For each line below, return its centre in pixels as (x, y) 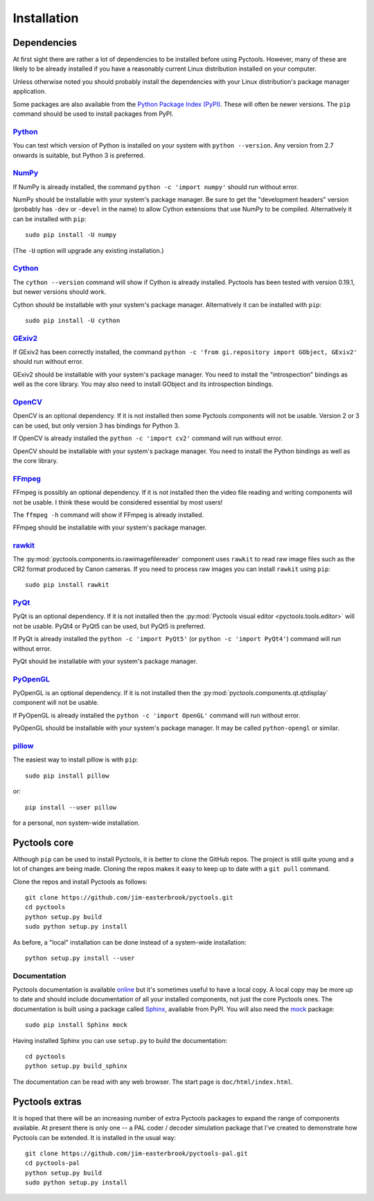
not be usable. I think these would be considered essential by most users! (118, 502)
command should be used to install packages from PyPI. (93, 114)
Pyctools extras (47, 1102)
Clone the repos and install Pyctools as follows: (80, 882)
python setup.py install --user (80, 958)
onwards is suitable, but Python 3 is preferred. (79, 155)
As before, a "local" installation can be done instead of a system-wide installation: (130, 942)
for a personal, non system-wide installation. (76, 823)
